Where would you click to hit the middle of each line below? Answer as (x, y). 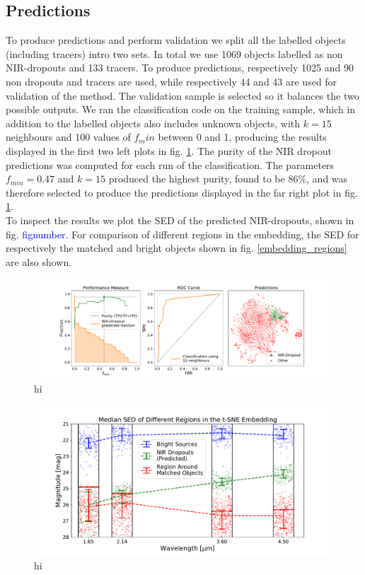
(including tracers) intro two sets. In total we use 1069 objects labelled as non (174, 53)
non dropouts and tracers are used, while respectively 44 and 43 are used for (172, 81)
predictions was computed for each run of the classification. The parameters (170, 164)
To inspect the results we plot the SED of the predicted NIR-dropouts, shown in (180, 220)
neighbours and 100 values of (68, 137)
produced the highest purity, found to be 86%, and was (228, 179)
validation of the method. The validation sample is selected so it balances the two (182, 95)
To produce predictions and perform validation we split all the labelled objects (176, 40)
